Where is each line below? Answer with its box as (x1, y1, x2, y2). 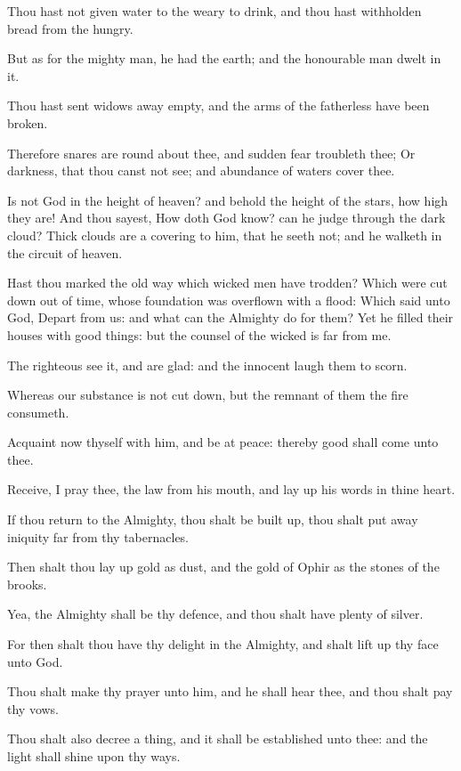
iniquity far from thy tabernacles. (7, 527, 190, 546)
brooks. (7, 574, 47, 593)
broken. (7, 113, 48, 132)
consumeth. (7, 402, 69, 421)
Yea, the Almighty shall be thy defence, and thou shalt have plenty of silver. (7, 605, 424, 623)
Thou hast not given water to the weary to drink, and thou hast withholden (7, 2, 422, 20)
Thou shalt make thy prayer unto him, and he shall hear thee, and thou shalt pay (7, 682, 453, 701)
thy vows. (7, 699, 60, 718)
